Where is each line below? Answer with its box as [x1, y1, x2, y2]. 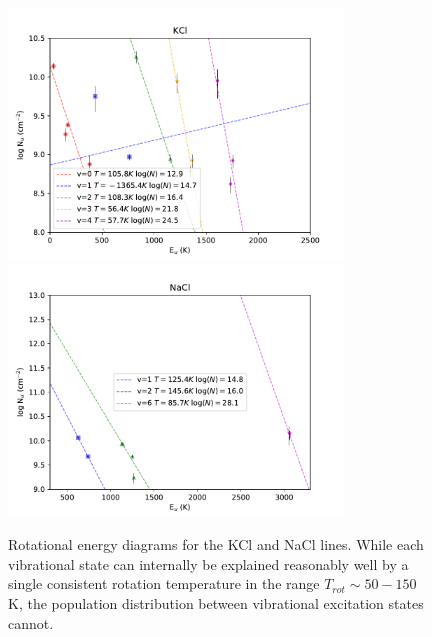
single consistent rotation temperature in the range [8, 573, 320, 594]
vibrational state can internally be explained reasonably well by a [8, 553, 409, 574]
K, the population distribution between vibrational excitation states [8, 592, 424, 613]
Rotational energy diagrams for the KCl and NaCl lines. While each [8, 534, 424, 555]
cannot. [8, 612, 54, 633]
